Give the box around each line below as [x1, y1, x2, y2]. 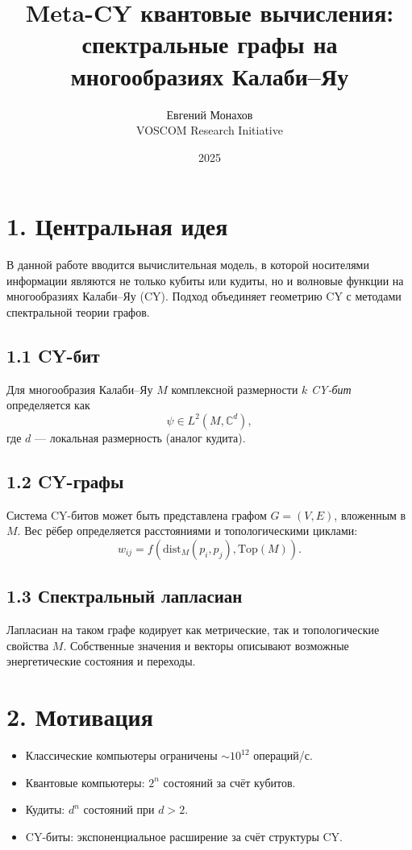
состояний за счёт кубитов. [163, 773, 296, 790]
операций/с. [253, 747, 313, 764]
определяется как [6, 396, 90, 413]
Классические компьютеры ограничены [25, 747, 218, 764]
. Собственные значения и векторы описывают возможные [63, 636, 349, 653]
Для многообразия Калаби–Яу [6, 380, 153, 397]
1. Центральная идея [6, 209, 228, 243]
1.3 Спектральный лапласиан [6, 583, 243, 608]
